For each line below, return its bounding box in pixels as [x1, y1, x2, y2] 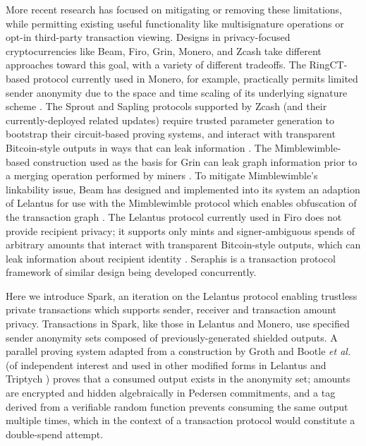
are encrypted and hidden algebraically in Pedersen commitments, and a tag [6, 385, 336, 400]
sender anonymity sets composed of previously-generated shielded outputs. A [6, 330, 338, 344]
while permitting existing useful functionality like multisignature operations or [6, 16, 344, 30]
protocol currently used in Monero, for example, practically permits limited [32, 71, 358, 85]
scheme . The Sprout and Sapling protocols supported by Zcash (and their [6, 99, 327, 114]
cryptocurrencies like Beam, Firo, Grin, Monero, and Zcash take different [6, 43, 322, 58]
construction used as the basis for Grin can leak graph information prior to [32, 154, 358, 169]
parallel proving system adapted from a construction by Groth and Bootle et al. [6, 344, 351, 358]
